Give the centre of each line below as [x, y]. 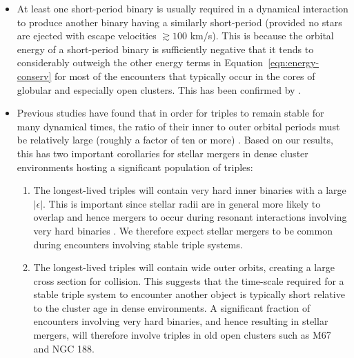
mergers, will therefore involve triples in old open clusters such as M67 [182, 335]
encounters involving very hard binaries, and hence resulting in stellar [181, 321]
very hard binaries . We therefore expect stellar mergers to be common [183, 230]
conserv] [34, 76]
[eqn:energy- [294, 62]
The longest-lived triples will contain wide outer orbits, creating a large [184, 267]
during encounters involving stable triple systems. [138, 244]
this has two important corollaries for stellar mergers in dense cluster [163, 153]
